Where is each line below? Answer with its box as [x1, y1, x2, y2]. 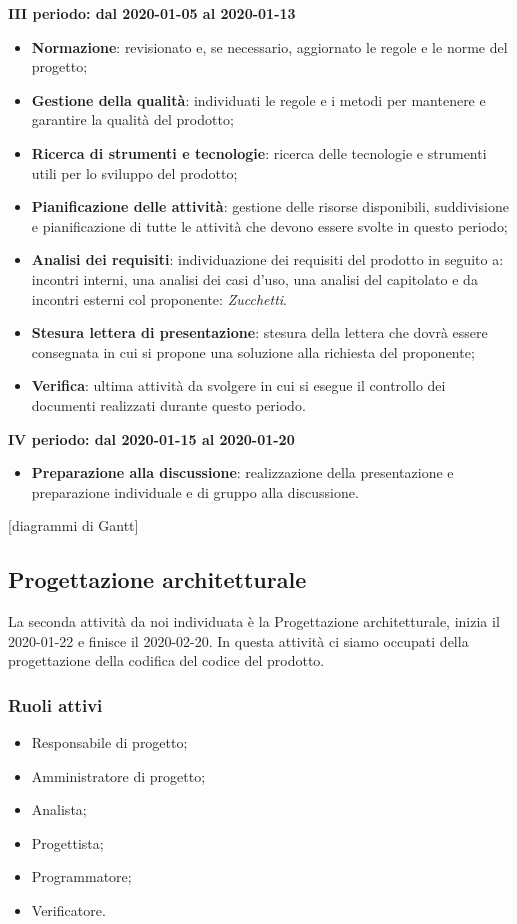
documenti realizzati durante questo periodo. [31, 394, 306, 415]
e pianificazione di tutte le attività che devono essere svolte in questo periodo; [31, 215, 508, 236]
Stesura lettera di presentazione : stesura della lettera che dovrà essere [31, 322, 488, 343]
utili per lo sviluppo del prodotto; [31, 162, 238, 183]
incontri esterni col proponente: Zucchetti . [31, 288, 287, 309]
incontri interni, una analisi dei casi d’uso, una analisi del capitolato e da [31, 268, 478, 289]
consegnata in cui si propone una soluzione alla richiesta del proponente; [31, 341, 475, 362]
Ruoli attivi [8, 692, 103, 717]
